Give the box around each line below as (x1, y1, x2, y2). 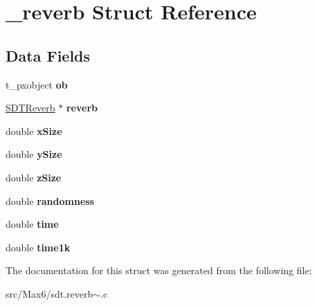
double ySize (6, 147, 62, 161)
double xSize (6, 123, 62, 138)
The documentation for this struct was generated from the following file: (6, 263, 312, 278)
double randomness (6, 193, 94, 208)
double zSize (6, 170, 62, 184)
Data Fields (6, 44, 91, 66)
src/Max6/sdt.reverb (6, 286, 93, 300)
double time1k (6, 240, 71, 254)
